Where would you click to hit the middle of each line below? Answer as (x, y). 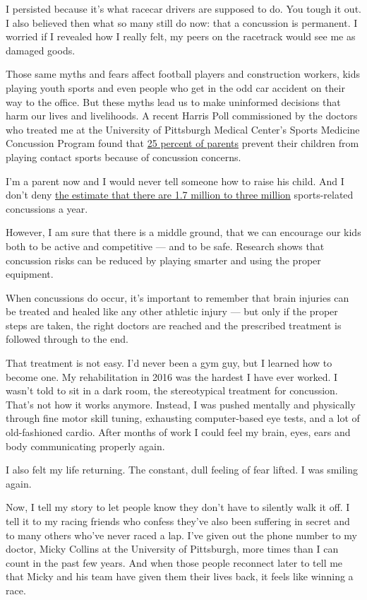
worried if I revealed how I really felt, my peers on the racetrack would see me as (181, 36)
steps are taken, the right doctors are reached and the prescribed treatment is (174, 325)
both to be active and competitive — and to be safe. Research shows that (165, 246)
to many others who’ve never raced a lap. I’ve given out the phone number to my (181, 535)
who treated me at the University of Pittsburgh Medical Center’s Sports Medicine (183, 129)
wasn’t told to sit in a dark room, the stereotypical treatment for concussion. (172, 390)
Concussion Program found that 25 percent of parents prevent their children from (182, 143)
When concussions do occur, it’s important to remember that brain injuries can (178, 297)
